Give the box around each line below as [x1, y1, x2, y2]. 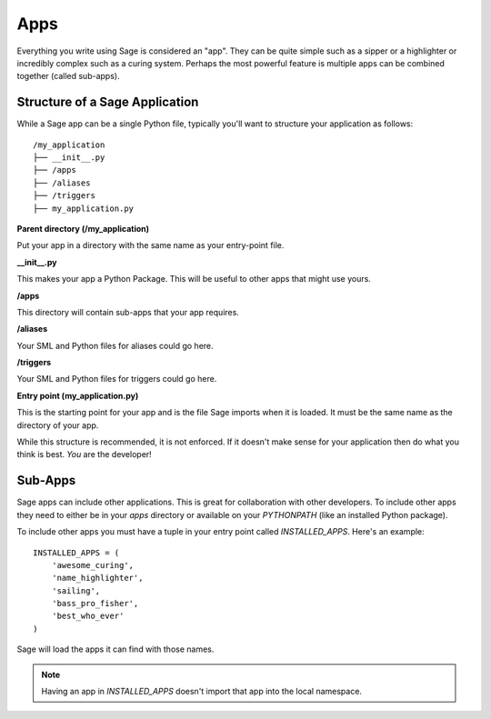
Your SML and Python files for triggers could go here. [16, 374, 217, 384]
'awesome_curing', [51, 560, 135, 570]
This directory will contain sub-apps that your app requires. [16, 306, 240, 317]
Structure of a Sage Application [16, 95, 199, 110]
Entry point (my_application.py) [16, 390, 139, 401]
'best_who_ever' [51, 611, 125, 622]
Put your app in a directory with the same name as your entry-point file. [16, 240, 285, 251]
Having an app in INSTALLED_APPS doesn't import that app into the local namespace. [41, 686, 363, 697]
